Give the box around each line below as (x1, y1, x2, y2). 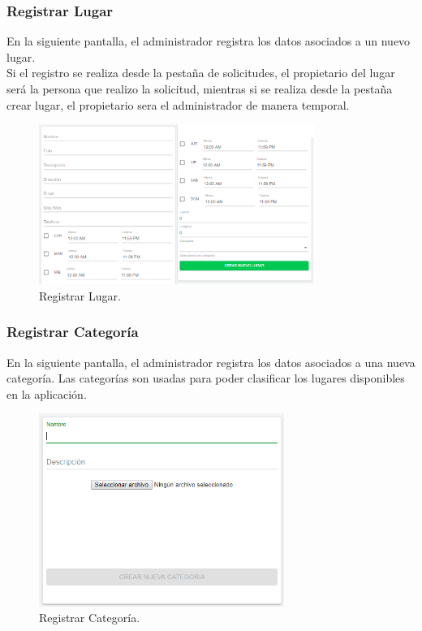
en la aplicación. (6, 385, 87, 402)
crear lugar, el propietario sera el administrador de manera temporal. (6, 96, 350, 113)
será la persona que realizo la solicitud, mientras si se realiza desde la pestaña (6, 80, 393, 97)
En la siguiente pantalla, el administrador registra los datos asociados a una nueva (6, 353, 416, 370)
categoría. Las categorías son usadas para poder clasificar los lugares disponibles (6, 370, 405, 387)
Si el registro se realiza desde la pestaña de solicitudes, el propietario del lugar (6, 64, 395, 81)
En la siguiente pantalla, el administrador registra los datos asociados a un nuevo (6, 32, 411, 50)
